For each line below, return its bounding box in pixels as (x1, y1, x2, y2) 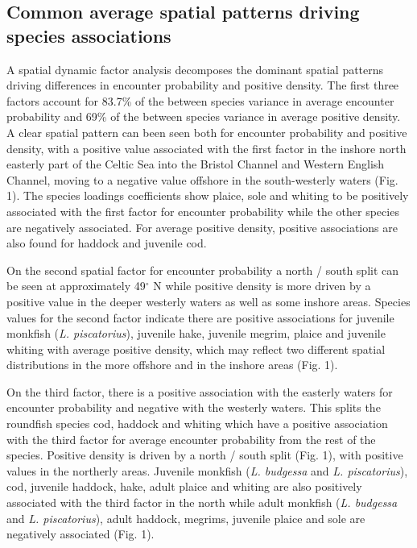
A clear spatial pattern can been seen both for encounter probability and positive (6, 123, 407, 140)
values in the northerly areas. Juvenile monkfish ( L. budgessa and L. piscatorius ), (6, 462, 408, 479)
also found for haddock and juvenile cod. (6, 235, 207, 251)
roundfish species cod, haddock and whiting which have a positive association (6, 415, 388, 432)
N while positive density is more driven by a (153, 277, 371, 294)
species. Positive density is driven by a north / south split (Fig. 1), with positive (6, 446, 403, 463)
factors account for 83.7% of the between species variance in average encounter (6, 92, 394, 109)
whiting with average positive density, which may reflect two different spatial (6, 340, 386, 357)
